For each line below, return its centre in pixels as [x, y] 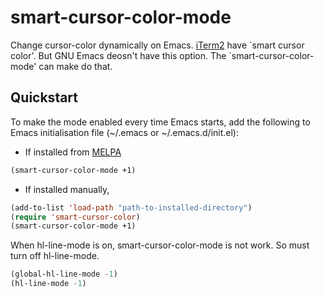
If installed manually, [67, 189]
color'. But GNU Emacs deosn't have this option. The [118, 55]
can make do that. [75, 66]
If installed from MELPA [73, 152]
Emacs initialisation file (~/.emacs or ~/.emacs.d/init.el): [124, 132]
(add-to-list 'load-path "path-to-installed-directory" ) [131, 207]
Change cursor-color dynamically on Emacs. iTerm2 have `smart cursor [157, 45]
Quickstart [44, 97]
